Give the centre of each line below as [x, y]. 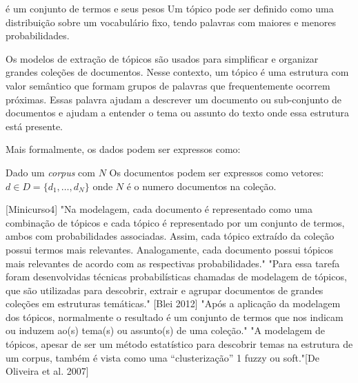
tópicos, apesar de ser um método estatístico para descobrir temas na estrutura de [179, 344]
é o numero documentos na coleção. [201, 186]
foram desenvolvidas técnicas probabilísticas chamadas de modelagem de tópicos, [176, 277]
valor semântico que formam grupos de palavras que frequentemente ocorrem [168, 85]
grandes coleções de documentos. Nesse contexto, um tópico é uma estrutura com [177, 72]
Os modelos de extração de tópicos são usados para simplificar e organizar [162, 58]
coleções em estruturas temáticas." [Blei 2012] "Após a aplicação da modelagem [173, 303]
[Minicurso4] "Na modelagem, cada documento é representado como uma [159, 209]
